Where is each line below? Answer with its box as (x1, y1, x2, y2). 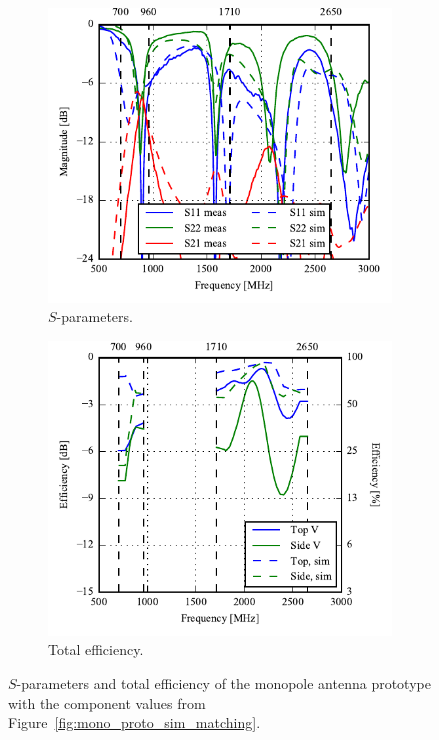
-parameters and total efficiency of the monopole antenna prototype (16, 673, 431, 694)
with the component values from (8, 692, 206, 713)
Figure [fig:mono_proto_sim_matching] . (8, 712, 261, 733)
